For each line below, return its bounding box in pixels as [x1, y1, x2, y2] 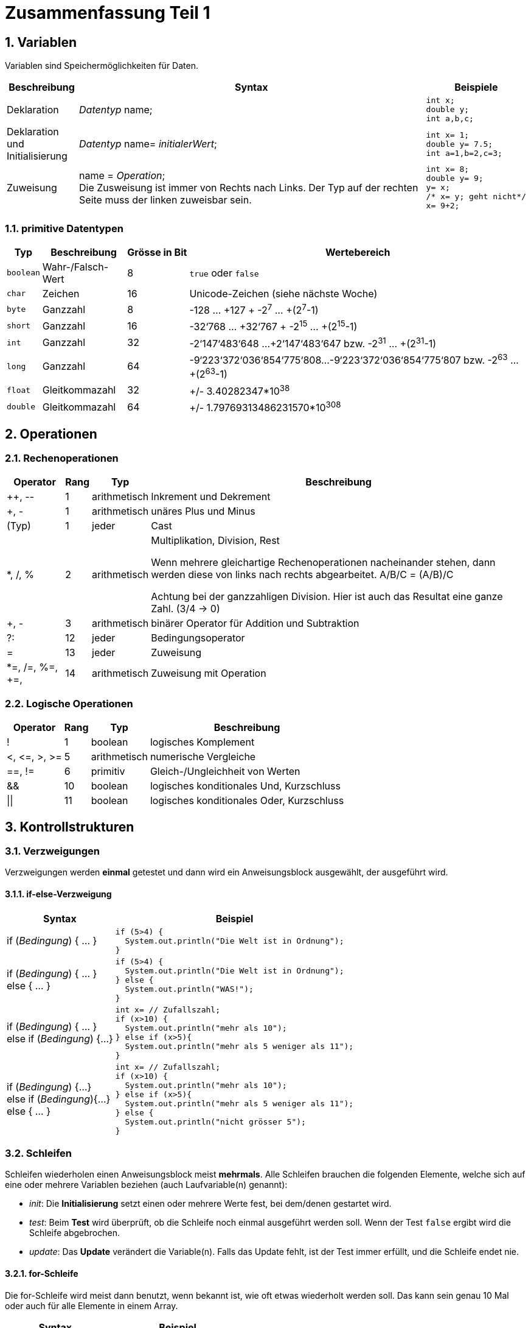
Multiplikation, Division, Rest [151, 534, 280, 547]
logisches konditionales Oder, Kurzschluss [150, 794, 344, 807]
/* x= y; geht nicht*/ [426, 192, 526, 202]
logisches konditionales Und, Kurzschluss [150, 780, 341, 793]
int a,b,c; [426, 114, 474, 124]
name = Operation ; [79, 169, 165, 182]
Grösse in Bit [127, 245, 187, 258]
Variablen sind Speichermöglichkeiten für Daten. [5, 60, 198, 71]
